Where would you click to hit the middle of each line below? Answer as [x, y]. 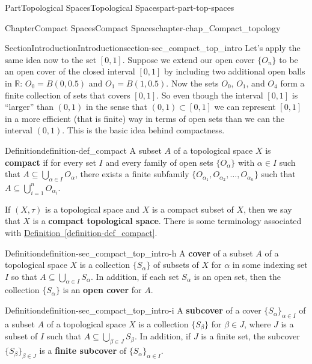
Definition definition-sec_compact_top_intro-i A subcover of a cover [133, 310]
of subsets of [176, 265]
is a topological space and [92, 209]
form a [292, 83]
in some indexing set [270, 265]
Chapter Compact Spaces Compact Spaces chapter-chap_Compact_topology [143, 27]
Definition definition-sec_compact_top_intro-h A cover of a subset [129, 253]
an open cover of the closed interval [70, 71]
